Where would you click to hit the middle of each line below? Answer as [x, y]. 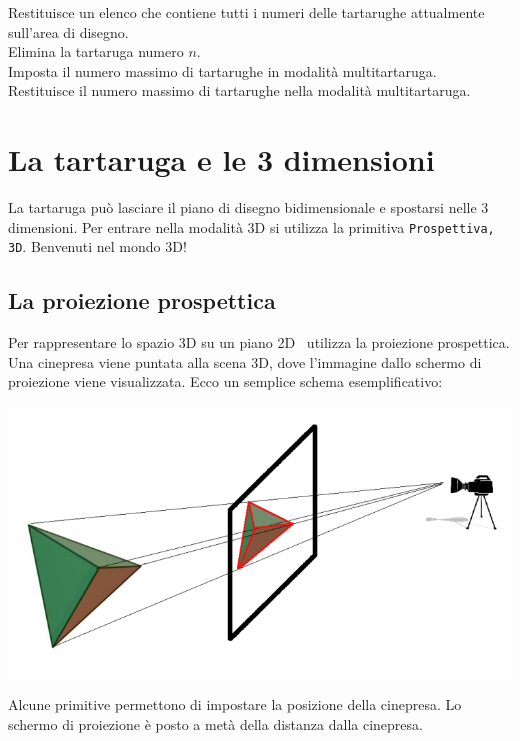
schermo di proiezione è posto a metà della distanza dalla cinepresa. [215, 723]
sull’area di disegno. [68, 31]
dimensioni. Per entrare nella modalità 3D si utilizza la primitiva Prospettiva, [251, 226]
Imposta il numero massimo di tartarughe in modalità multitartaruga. [222, 70]
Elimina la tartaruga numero [96, 51]
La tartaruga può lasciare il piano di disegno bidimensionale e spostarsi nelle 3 [248, 207]
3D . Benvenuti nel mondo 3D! [97, 246]
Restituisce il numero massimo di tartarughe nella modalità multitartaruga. [239, 90]
